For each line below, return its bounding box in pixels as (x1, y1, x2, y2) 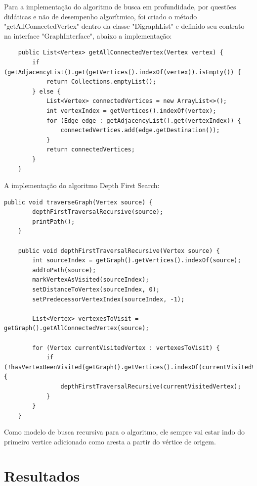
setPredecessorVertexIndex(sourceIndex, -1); (32, 295, 185, 303)
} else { (32, 88, 61, 95)
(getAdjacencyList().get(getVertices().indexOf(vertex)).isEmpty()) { (4, 68, 241, 76)
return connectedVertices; (46, 146, 135, 153)
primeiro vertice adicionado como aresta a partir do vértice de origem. (4, 436, 216, 446)
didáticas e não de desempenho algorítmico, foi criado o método (4, 11, 197, 21)
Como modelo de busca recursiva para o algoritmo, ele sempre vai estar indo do (4, 427, 245, 437)
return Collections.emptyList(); (46, 78, 156, 86)
